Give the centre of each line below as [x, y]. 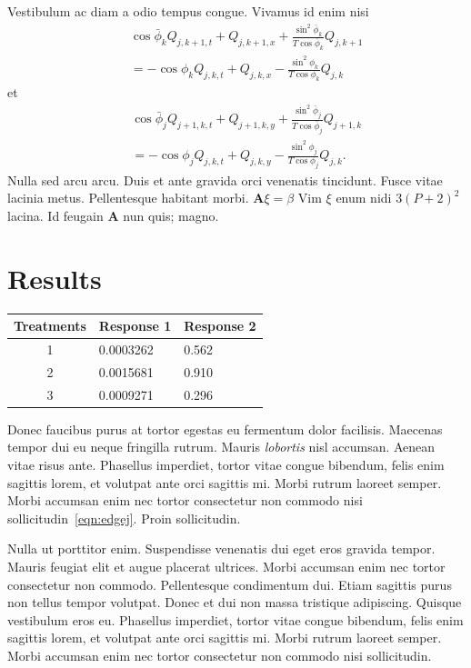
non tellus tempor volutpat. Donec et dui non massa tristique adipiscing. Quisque [235, 602]
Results [55, 278]
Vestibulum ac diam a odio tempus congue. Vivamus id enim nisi [188, 11]
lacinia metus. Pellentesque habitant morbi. [128, 198]
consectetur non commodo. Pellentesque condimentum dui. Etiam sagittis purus [230, 584]
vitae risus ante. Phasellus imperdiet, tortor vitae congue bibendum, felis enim [226, 465]
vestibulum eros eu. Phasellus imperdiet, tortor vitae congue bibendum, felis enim [235, 619]
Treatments [50, 326]
